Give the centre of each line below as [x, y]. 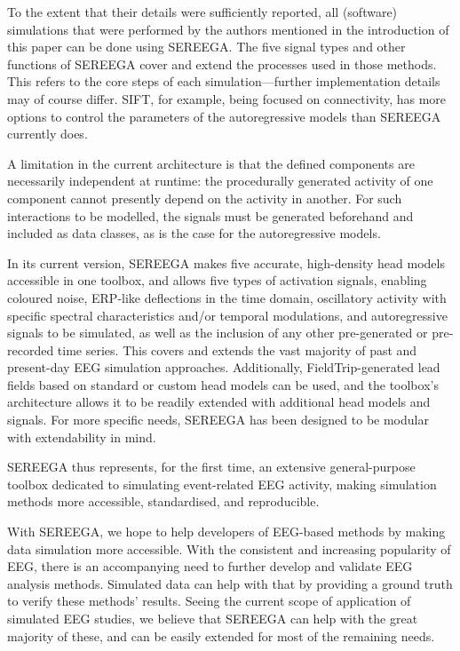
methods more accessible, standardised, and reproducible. [163, 501]
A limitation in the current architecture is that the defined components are [211, 163]
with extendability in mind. [82, 437]
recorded [31, 349]
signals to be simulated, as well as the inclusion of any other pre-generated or [218, 333]
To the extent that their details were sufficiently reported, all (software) [202, 12]
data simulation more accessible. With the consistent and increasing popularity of [229, 548]
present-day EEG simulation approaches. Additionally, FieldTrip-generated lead [224, 367]
